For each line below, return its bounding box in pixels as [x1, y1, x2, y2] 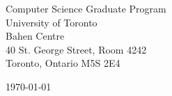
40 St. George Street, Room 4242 [6, 42, 147, 56]
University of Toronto [6, 15, 97, 29]
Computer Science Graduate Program [6, 1, 166, 15]
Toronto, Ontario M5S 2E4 [6, 56, 120, 70]
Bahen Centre [6, 29, 65, 43]
